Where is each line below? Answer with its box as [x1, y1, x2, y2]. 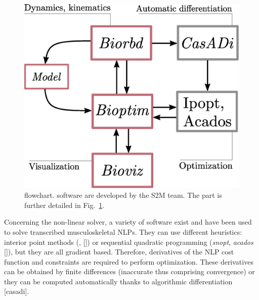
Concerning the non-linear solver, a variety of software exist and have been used [4, 217, 252, 227]
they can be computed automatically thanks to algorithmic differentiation [4, 276, 233, 286]
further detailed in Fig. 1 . [24, 199, 105, 210]
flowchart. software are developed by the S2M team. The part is [24, 190, 222, 200]
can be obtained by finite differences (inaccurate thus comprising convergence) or [4, 266, 255, 277]
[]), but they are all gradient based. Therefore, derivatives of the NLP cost [4, 246, 234, 257]
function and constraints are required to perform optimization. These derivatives [4, 256, 253, 267]
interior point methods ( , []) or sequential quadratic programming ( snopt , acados [4, 236, 253, 247]
